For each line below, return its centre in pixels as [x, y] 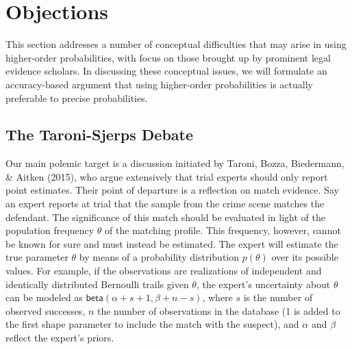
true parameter [37, 257]
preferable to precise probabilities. [77, 98]
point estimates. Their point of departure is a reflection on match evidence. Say [172, 190]
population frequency [50, 230]
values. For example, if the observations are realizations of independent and [164, 271]
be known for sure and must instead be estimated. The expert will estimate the [172, 243]
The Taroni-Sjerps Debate [100, 134]
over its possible [305, 257]
